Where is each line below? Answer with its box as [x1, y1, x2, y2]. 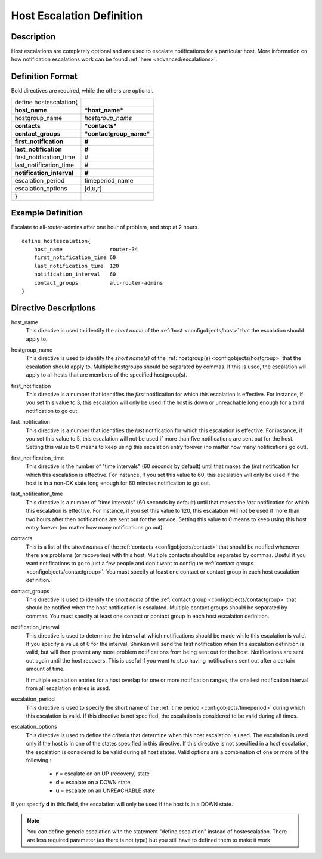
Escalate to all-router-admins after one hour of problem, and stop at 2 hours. [11, 224, 199, 231]
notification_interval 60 [33, 271, 116, 278]
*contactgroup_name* [84, 129, 150, 137]
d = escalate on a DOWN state [55, 778, 131, 786]
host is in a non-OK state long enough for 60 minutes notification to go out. [26, 479, 210, 487]
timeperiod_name [84, 176, 134, 184]
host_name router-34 [33, 246, 138, 253]
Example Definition [11, 208, 83, 218]
